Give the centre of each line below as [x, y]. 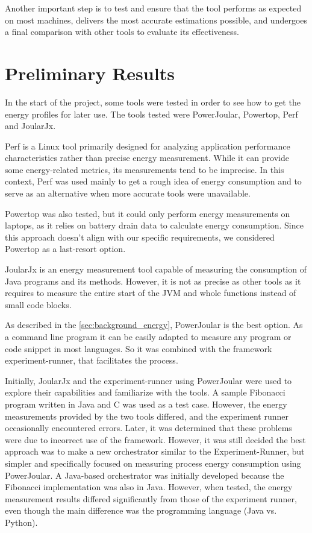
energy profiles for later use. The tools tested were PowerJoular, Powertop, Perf [151, 114]
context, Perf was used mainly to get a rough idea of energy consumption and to [153, 181]
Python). [21, 522]
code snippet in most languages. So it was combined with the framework [139, 348]
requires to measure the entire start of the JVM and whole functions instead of [151, 293]
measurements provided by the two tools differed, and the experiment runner [147, 416]
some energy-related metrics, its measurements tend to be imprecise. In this [145, 169]
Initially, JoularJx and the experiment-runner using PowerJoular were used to [148, 380]
